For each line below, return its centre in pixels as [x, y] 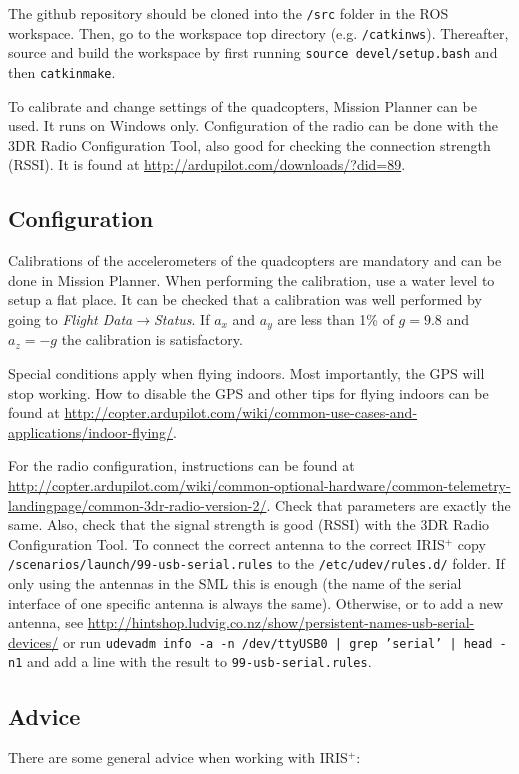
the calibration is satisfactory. [152, 339]
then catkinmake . [62, 71]
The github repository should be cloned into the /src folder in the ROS [228, 13]
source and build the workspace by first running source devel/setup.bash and [253, 52]
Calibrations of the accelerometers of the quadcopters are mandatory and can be [255, 260]
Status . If [182, 318]
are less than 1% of [335, 318]
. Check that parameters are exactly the [388, 504]
